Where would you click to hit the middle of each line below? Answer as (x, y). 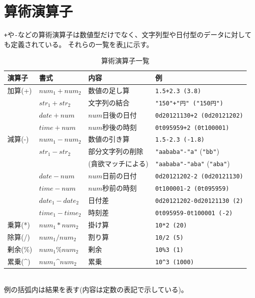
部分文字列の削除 (116, 151)
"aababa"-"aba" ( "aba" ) (193, 163)
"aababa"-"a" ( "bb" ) (187, 151)
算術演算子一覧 (125, 61)
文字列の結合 (109, 102)
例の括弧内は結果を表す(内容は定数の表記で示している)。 (96, 289)
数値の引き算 (109, 139)
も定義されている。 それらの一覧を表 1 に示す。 (79, 44)
